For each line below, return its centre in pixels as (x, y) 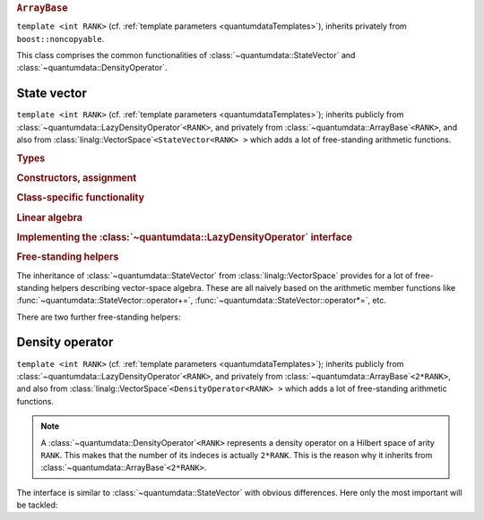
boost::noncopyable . (60, 38)
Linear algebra (50, 217)
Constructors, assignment (77, 178)
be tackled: (37, 505)
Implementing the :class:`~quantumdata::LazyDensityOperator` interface (185, 237)
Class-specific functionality (81, 198)
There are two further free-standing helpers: (99, 317)
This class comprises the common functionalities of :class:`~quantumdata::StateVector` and (186, 55)
